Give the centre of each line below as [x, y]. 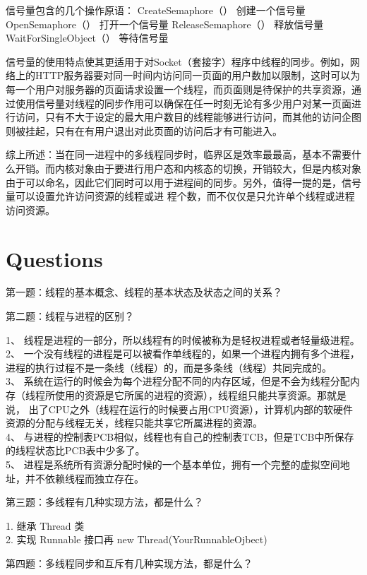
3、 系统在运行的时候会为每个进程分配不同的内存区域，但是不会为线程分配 [178, 381]
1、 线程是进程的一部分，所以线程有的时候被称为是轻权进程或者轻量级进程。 [183, 339]
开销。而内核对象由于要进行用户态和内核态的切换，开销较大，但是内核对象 [188, 168]
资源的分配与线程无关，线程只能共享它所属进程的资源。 [134, 423]
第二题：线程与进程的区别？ [70, 316]
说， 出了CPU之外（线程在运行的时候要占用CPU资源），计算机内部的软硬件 [179, 409]
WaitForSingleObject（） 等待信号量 [87, 38]
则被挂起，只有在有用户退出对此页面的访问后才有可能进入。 [144, 130]
